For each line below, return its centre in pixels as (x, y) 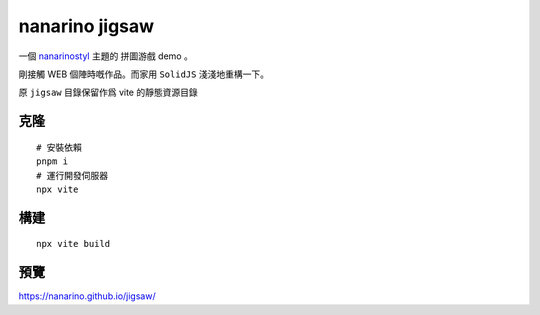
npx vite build (73, 244)
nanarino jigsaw (86, 26)
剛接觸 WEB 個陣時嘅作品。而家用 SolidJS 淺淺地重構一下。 (144, 74)
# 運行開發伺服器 (72, 175)
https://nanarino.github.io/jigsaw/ (87, 296)
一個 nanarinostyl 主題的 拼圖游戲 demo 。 (106, 56)
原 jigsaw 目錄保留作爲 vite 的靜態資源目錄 (108, 92)
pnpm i (52, 161)
